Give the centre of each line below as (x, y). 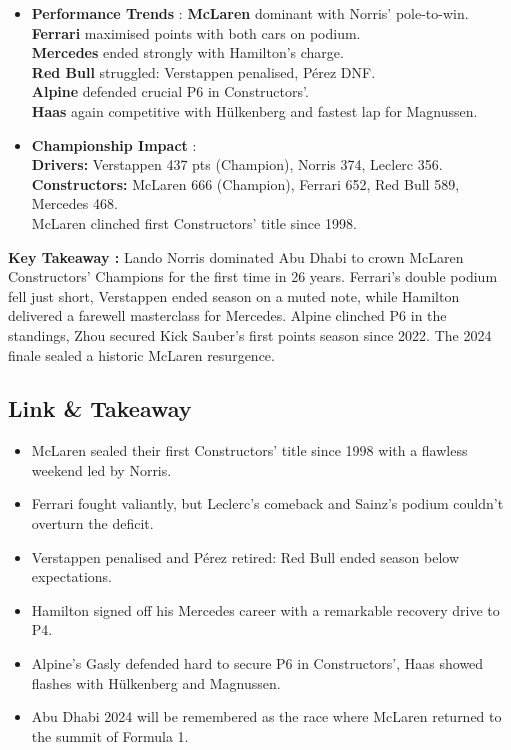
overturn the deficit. (92, 523)
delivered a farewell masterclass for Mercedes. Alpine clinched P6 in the (227, 315)
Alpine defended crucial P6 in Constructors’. (170, 91)
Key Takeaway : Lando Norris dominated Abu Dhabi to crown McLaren (236, 256)
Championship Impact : (114, 144)
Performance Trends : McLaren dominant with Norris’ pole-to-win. (250, 13)
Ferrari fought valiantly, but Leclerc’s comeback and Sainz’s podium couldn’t (267, 503)
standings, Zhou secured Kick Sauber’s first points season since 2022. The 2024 (250, 334)
